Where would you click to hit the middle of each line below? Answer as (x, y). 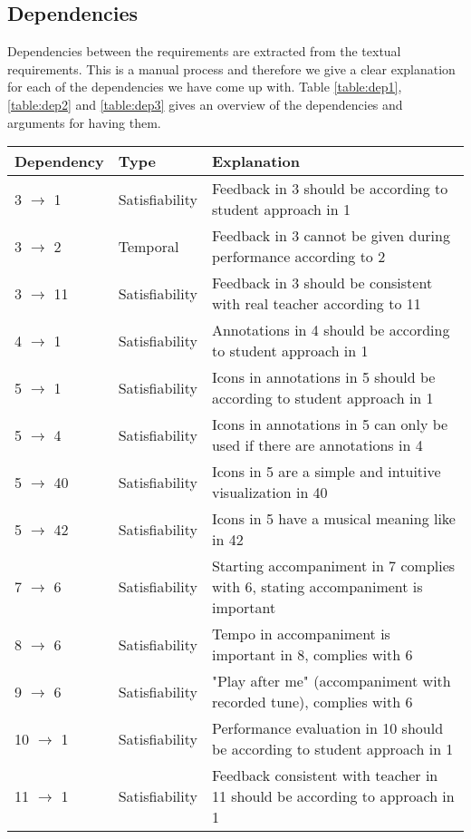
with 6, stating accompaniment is (317, 587)
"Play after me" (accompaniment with (331, 681)
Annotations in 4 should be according (331, 330)
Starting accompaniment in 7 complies (333, 566)
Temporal (149, 246)
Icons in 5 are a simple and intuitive (326, 472)
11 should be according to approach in (333, 796)
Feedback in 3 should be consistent (322, 283)
